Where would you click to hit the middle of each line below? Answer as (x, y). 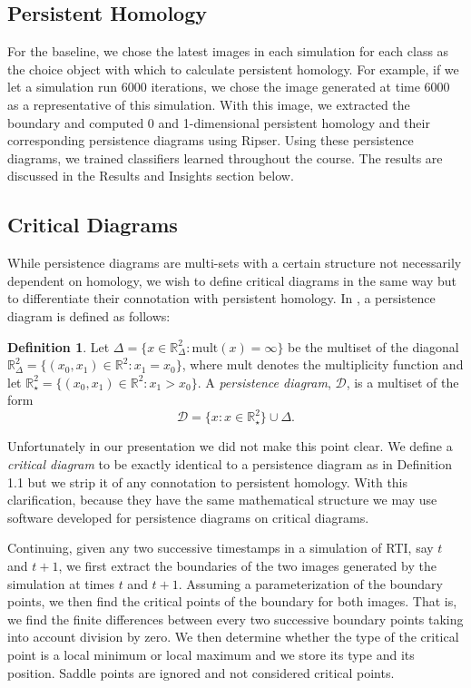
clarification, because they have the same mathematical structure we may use (222, 500)
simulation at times (61, 583)
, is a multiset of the (402, 382)
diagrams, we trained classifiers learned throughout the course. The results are (225, 157)
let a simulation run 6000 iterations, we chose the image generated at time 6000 (229, 87)
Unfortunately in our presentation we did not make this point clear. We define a (230, 446)
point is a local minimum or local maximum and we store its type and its (211, 654)
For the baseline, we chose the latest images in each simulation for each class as (228, 51)
